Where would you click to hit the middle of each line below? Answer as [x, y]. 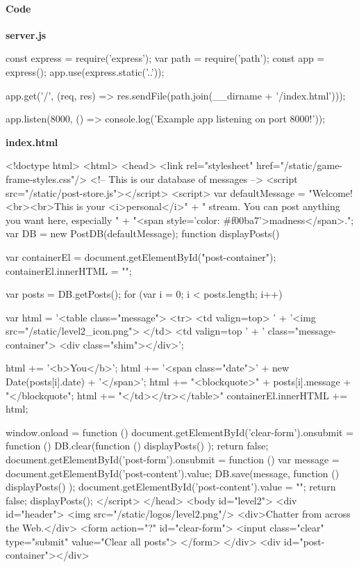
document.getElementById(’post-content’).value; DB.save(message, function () [173, 473]
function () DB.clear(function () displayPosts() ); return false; [137, 446]
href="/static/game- [300, 165]
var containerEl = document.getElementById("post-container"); [141, 256]
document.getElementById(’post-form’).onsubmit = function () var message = [173, 460]
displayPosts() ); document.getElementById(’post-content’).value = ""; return [171, 487]
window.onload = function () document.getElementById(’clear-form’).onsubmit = [180, 432]
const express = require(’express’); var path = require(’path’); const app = [165, 58]
